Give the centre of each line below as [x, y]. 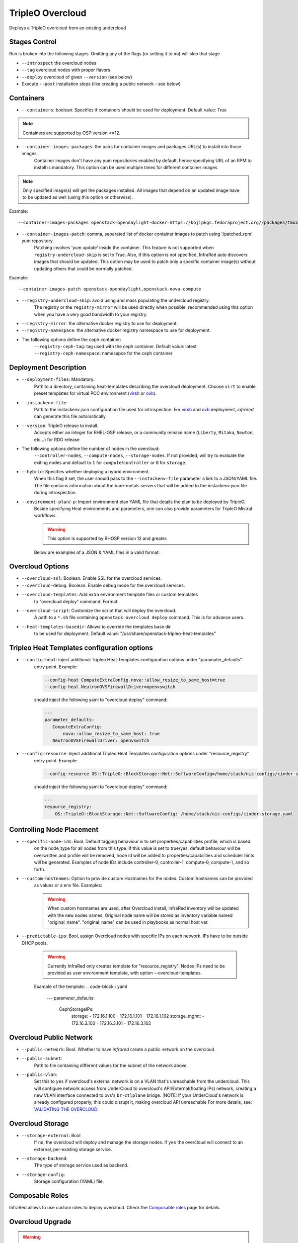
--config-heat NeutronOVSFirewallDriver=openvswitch [110, 687]
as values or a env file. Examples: [68, 886]
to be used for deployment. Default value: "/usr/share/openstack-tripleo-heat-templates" [125, 633]
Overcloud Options [39, 567]
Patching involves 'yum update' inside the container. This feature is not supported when [124, 248]
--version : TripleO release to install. [60, 426]
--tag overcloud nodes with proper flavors [66, 70]
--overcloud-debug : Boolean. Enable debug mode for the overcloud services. [103, 585]
